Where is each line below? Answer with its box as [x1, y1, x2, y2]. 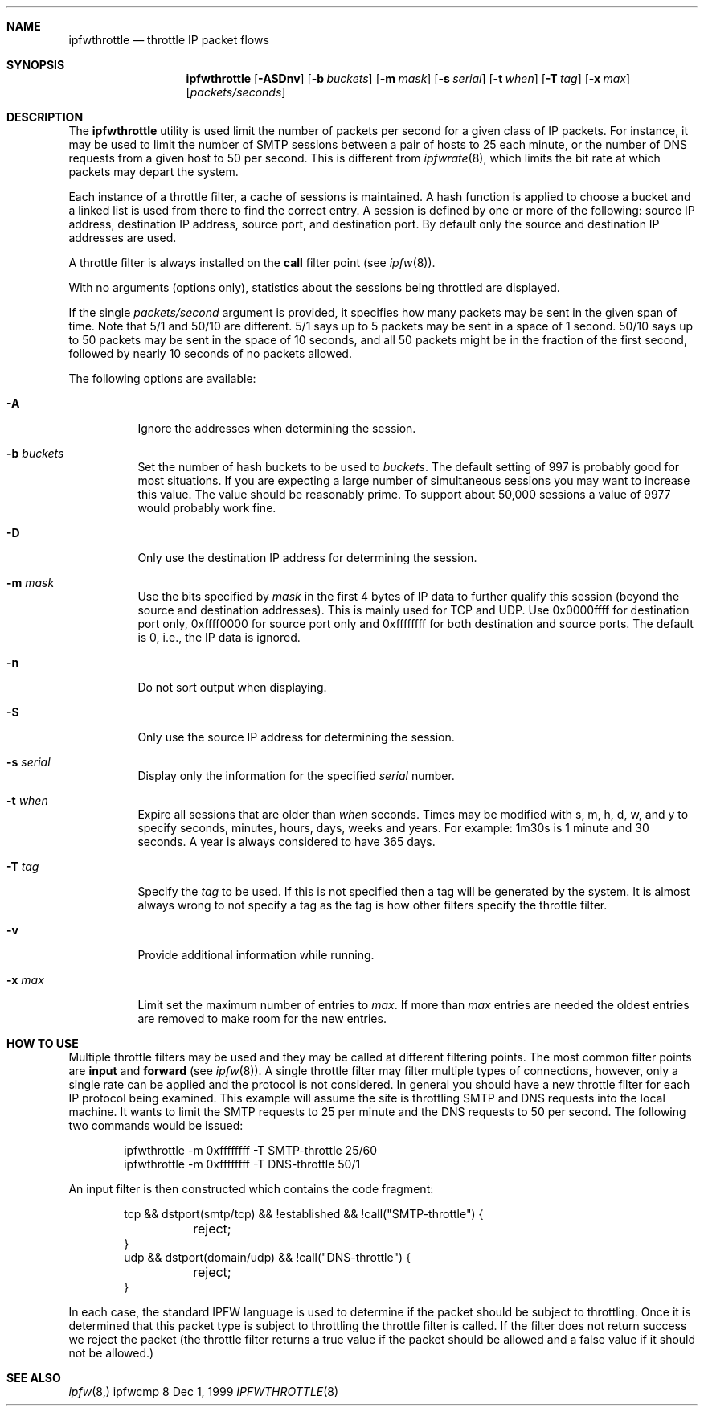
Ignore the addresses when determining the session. [137, 421, 416, 435]
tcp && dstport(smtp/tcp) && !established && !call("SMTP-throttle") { [124, 1207, 484, 1221]
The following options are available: [68, 371, 256, 385]
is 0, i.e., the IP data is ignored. [137, 630, 301, 644]
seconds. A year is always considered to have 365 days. [137, 835, 436, 848]
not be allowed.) [68, 1346, 154, 1360]
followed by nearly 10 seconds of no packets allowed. [68, 347, 352, 360]
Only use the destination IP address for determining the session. [137, 551, 477, 564]
